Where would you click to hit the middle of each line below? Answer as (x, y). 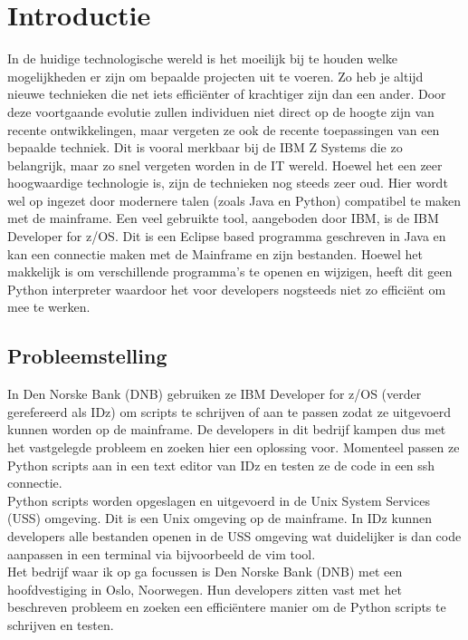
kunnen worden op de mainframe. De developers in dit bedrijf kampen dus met (227, 429)
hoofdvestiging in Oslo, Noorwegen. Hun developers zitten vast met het (205, 589)
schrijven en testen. (61, 624)
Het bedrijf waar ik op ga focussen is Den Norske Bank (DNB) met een (205, 572)
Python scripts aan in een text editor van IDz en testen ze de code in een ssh (221, 465)
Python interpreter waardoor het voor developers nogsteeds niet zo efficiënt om (227, 289)
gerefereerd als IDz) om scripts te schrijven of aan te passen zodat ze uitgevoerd (229, 411)
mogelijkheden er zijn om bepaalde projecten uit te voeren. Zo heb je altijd (215, 76)
